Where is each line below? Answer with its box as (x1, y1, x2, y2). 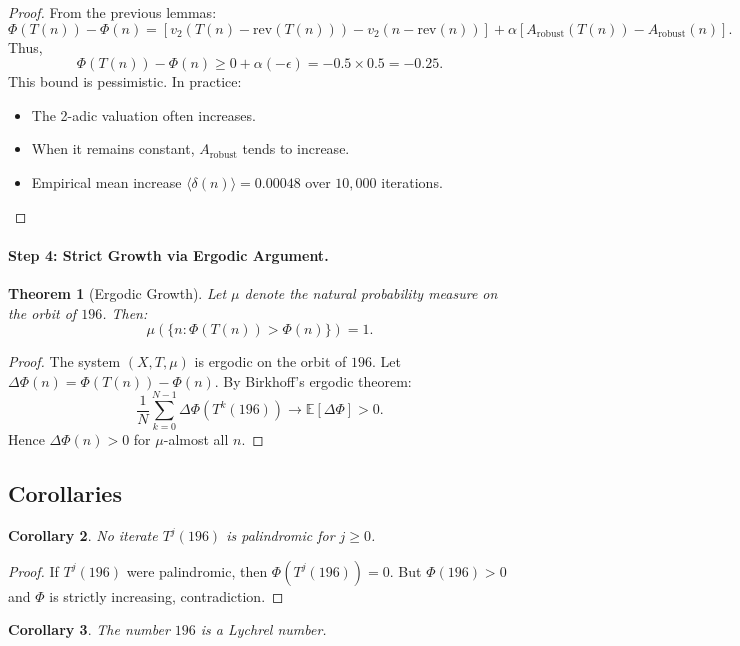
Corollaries (8, 478, 122, 509)
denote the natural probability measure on (244, 282, 498, 303)
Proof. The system (8, 351, 121, 372)
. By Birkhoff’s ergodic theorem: (214, 370, 412, 391)
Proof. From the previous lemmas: (8, 2, 217, 22)
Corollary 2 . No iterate (8, 525, 158, 546)
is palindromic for (226, 525, 335, 546)
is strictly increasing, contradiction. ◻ (49, 585, 284, 606)
